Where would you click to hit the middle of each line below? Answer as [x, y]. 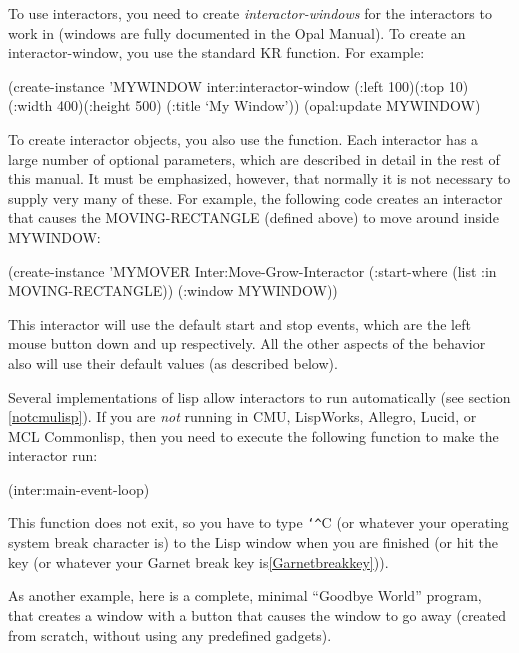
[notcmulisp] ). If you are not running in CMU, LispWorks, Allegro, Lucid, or [242, 416]
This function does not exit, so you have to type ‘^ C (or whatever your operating [258, 522]
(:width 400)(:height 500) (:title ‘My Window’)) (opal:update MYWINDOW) [244, 105]
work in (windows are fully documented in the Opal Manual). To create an [237, 32]
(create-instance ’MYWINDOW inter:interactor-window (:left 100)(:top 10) [238, 85]
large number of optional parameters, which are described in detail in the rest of [254, 158]
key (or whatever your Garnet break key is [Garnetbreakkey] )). [198, 561]
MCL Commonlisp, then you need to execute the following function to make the [253, 435]
